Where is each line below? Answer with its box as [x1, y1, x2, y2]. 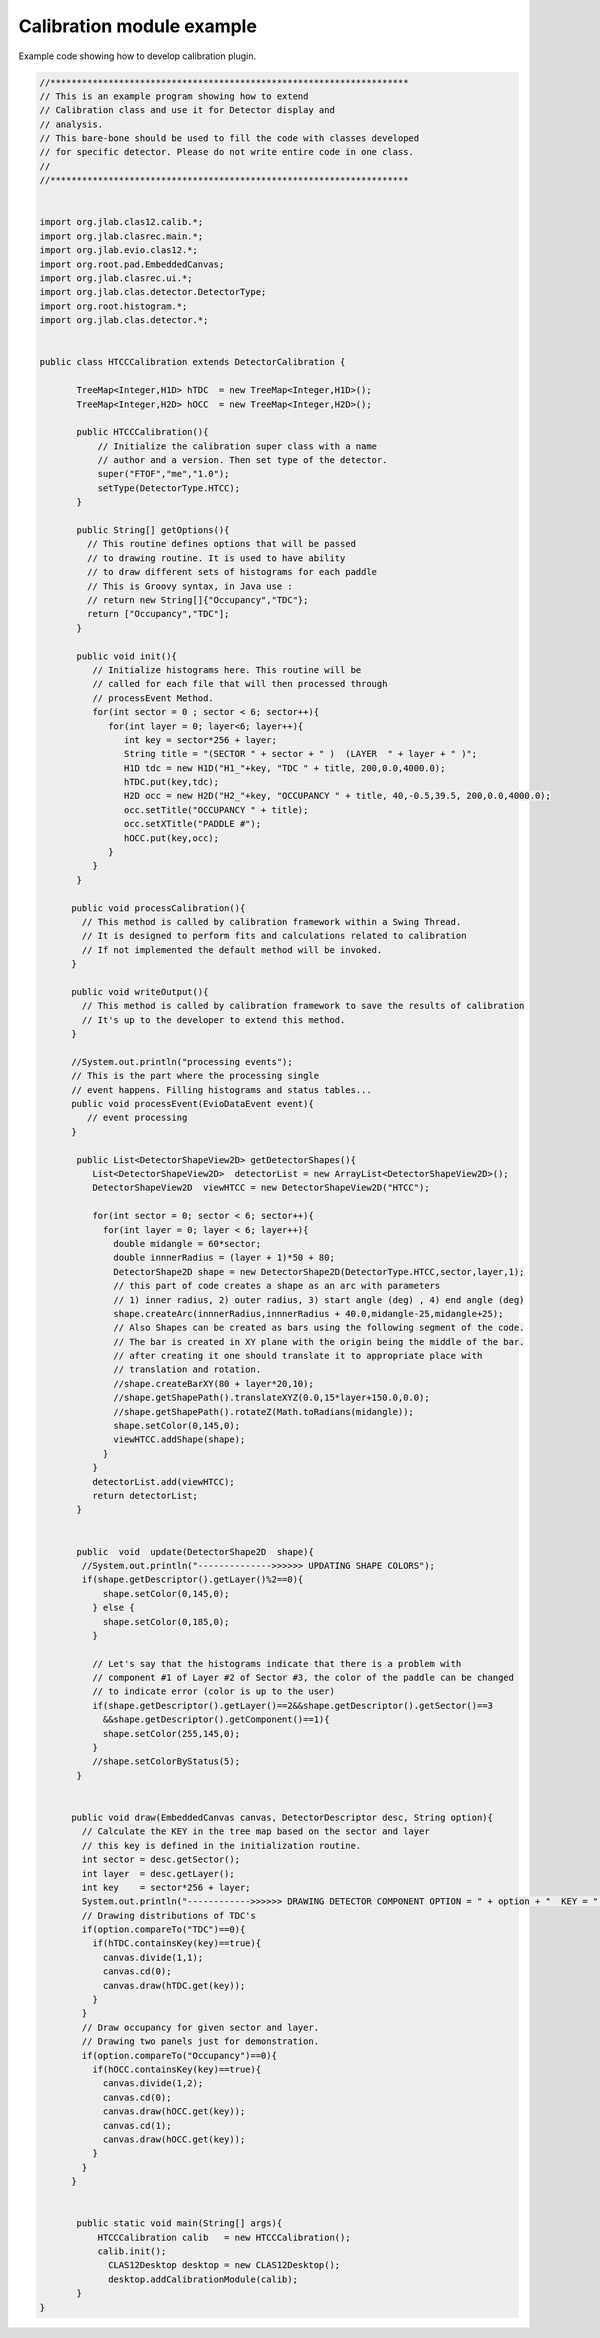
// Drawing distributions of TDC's [81, 1910, 257, 1921]
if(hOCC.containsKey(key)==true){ [91, 2064, 262, 2075]
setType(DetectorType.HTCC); [97, 482, 240, 494]
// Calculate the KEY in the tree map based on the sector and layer [81, 1826, 430, 1837]
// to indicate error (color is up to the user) [91, 1686, 335, 1697]
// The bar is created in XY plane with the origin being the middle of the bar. [113, 1336, 525, 1347]
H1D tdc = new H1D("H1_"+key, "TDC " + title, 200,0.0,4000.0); [123, 762, 446, 774]
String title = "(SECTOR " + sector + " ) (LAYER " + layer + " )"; [123, 748, 478, 760]
